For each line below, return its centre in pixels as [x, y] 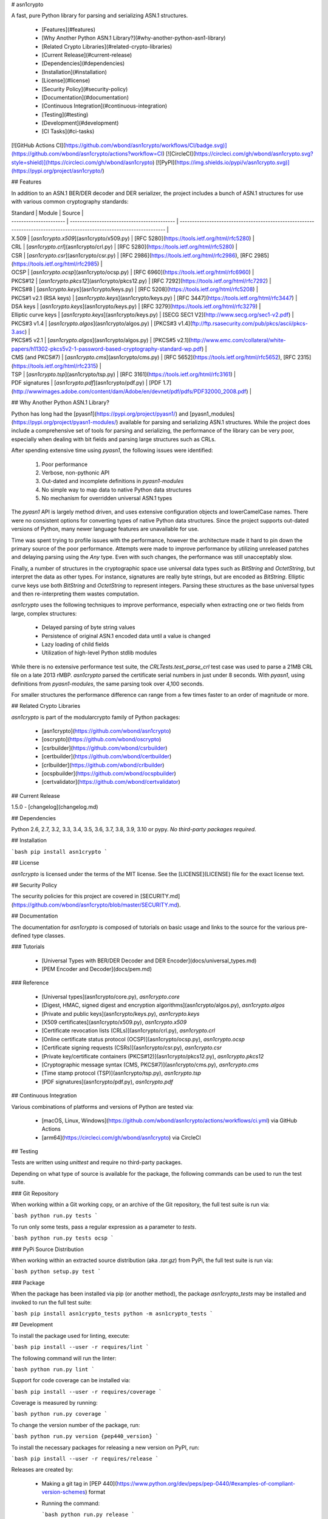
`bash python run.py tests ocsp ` [63, 1238]
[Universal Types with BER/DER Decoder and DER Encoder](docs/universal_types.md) [149, 961]
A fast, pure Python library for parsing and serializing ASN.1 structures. [100, 16]
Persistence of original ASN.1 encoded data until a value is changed [126, 636]
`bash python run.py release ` [88, 1514]
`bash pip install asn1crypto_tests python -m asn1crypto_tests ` [112, 1313]
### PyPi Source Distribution [48, 1249]
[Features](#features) [68, 29]
